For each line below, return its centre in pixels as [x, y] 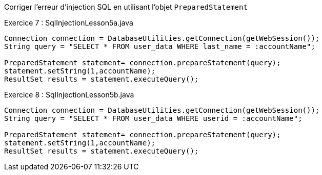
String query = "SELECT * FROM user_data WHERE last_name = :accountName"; [160, 46]
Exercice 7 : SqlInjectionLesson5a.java [69, 23]
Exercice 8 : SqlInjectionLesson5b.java [69, 95]
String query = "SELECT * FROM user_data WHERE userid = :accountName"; [153, 118]
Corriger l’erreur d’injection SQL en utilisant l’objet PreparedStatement [126, 7]
